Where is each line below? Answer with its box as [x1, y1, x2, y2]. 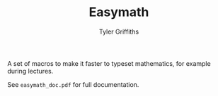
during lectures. [7, 67, 54, 75]
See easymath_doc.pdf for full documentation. [7, 80, 139, 88]
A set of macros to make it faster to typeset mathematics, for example [7, 59, 211, 67]
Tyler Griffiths [98, 27, 139, 36]
